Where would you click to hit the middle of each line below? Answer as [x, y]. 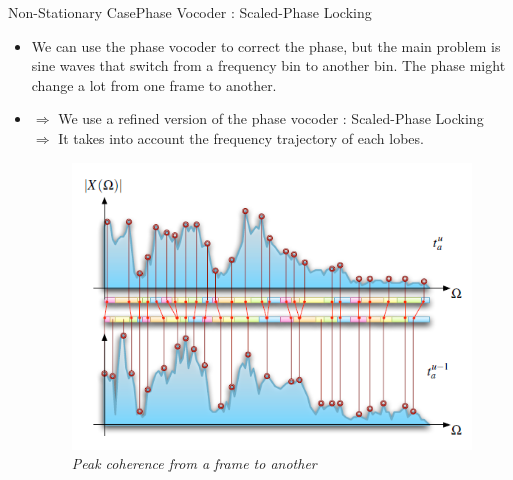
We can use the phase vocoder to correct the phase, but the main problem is [266, 45]
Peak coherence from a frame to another [194, 463]
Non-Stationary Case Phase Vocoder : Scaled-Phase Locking [190, 12]
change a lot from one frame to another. [154, 84]
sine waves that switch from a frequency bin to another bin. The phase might [268, 65]
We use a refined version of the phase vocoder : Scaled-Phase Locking [271, 118]
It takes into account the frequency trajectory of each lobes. [241, 137]
